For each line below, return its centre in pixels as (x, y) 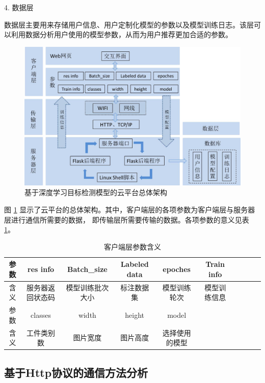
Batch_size (87, 269)
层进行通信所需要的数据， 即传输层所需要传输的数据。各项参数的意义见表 (127, 219)
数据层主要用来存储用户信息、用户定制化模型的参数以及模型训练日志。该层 (129, 24)
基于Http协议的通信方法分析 (76, 372)
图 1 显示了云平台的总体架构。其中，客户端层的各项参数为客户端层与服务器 (130, 209)
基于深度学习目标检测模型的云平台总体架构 (96, 192)
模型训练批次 (87, 287)
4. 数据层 (19, 7)
